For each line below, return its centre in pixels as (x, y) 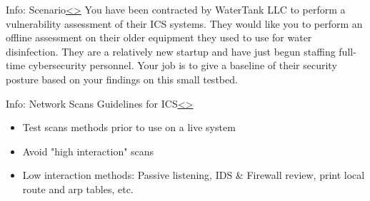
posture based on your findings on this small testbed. (122, 79)
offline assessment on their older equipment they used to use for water (159, 37)
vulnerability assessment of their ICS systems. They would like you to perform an (184, 23)
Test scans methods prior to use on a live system (129, 127)
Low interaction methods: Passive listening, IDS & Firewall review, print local (194, 175)
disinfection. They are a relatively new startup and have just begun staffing (171, 51)
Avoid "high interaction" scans (88, 151)
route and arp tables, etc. (78, 189)
